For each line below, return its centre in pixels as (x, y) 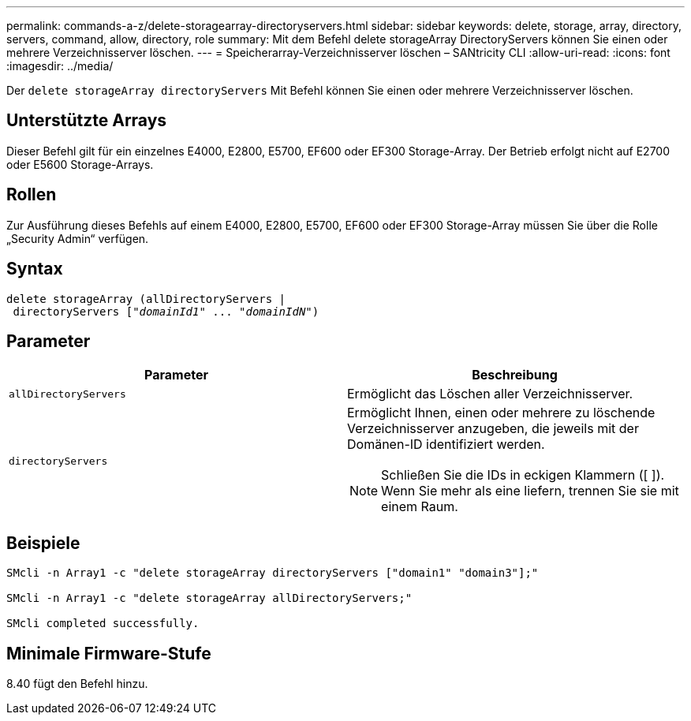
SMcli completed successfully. (103, 624)
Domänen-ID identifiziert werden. (446, 445)
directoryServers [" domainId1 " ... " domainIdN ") (166, 311)
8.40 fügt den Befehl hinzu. (77, 684)
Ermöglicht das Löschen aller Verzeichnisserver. (490, 394)
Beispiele (43, 543)
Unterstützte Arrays (87, 121)
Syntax (35, 269)
